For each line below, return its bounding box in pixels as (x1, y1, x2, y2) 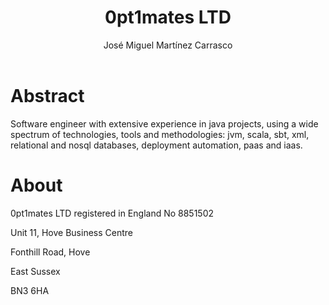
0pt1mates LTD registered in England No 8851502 (10, 207, 215, 219)
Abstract (10, 84, 85, 107)
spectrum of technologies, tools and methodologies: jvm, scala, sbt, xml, (10, 128, 310, 140)
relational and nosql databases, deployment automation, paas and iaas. (10, 139, 303, 151)
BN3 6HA (10, 284, 50, 296)
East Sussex (10, 265, 61, 277)
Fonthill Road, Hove (10, 246, 91, 258)
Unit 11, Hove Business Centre (10, 226, 133, 238)
